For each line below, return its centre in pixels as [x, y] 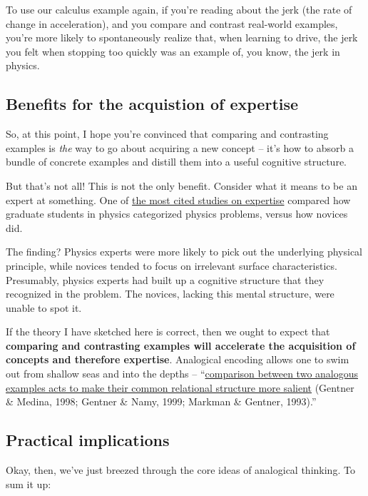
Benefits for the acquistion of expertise [152, 104]
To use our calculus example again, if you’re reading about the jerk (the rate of [179, 9]
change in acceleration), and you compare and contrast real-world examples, [172, 23]
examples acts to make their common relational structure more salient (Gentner [180, 387]
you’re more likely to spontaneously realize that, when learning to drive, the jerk [182, 37]
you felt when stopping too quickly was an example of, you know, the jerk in [173, 51]
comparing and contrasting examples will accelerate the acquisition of [181, 345]
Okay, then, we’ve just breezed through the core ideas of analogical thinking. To [180, 470]
